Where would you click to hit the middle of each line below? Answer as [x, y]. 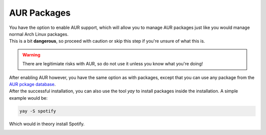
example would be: [28, 98]
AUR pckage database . [33, 84]
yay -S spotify [38, 111]
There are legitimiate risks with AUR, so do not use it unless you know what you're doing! [113, 64]
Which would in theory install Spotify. [47, 124]
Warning [31, 54]
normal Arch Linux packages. [39, 34]
